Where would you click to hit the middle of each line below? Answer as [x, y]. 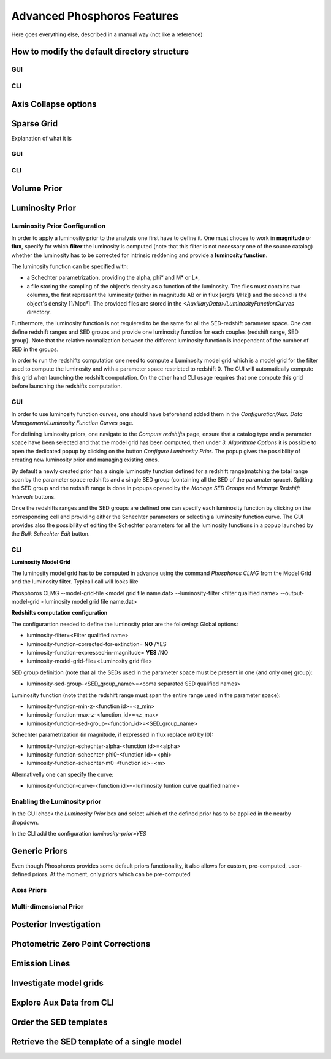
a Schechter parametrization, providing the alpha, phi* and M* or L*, [113, 278]
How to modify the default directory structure [100, 52]
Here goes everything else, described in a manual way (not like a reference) [107, 34]
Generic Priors [40, 851]
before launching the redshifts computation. [67, 386]
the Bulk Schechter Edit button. [51, 534]
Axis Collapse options [54, 104]
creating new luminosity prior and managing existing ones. [85, 460]
